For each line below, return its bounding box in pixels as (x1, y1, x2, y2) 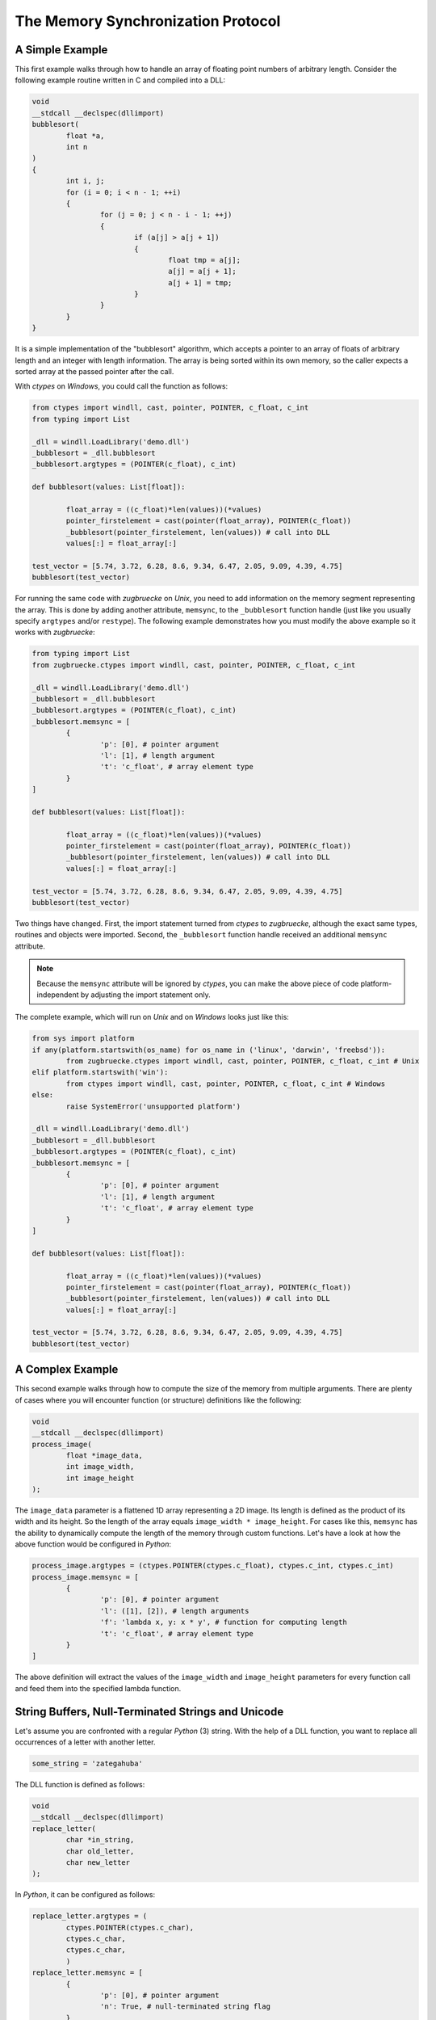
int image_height (65, 1473, 135, 1483)
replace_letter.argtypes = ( (31, 1912, 148, 1921)
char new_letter (65, 1858, 131, 1866)
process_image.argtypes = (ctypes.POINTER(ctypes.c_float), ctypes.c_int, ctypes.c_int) (31, 1561, 395, 1571)
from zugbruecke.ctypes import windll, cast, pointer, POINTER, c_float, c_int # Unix (65, 1057, 420, 1066)
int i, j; (65, 176, 105, 186)
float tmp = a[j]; (168, 255, 241, 264)
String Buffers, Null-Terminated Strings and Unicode (15, 1705, 284, 1719)
